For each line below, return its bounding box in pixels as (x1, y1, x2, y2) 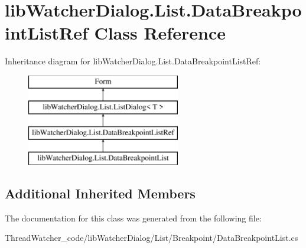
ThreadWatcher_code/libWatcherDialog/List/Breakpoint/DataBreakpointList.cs (5, 231, 298, 244)
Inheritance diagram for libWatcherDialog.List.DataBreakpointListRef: (5, 55, 261, 67)
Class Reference (94, 21, 226, 45)
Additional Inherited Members (5, 184, 196, 203)
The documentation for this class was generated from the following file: (5, 211, 262, 224)
